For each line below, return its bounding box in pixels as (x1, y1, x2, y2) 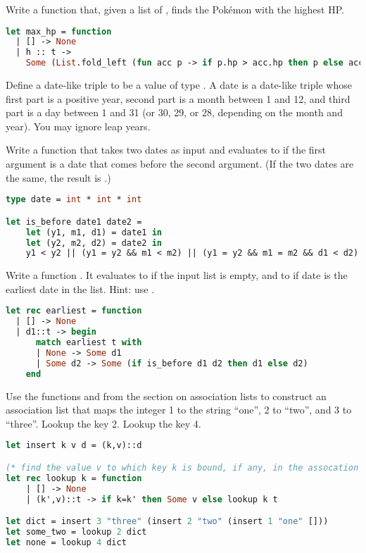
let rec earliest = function (6, 306, 142, 316)
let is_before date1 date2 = (6, 216, 142, 227)
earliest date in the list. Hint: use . (6, 281, 155, 296)
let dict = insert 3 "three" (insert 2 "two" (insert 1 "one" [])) (6, 516, 329, 527)
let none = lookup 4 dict (6, 537, 127, 547)
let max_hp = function (6, 26, 112, 37)
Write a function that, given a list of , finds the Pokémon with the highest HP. (6, 2, 344, 16)
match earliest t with (35, 337, 142, 348)
